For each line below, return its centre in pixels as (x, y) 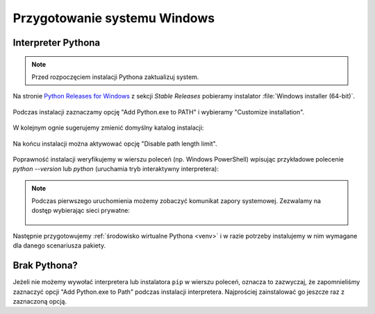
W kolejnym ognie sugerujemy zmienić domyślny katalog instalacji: (108, 128)
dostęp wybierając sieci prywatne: (81, 211)
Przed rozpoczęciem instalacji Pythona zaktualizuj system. (115, 77)
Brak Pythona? (45, 266)
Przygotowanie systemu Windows (114, 18)
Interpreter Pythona (57, 43)
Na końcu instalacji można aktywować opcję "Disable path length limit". (115, 143)
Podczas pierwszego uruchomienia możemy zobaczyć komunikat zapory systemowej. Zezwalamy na (176, 201)
